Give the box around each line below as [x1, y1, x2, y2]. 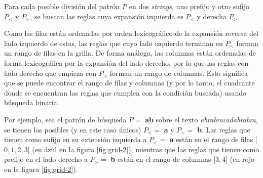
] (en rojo [226, 154, 255, 164]
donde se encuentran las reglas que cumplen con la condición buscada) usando [4, 87, 247, 98]
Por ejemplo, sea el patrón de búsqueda [4, 114, 127, 124]
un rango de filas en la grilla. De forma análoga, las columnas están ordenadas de [4, 48, 256, 58]
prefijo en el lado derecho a [4, 154, 88, 164]
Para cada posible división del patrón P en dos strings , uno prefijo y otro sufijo [4, 1, 250, 11]
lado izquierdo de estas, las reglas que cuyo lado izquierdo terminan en [4, 37, 223, 48]
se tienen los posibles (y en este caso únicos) [4, 124, 141, 135]
